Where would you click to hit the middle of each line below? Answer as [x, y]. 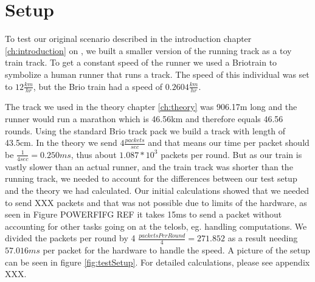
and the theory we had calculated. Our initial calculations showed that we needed [157, 190]
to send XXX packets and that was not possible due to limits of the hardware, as [156, 202]
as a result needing [263, 238]
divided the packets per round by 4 [70, 238]
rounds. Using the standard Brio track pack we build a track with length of [145, 130]
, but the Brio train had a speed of [98, 86]
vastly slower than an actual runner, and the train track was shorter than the [149, 166]
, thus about [94, 154]
